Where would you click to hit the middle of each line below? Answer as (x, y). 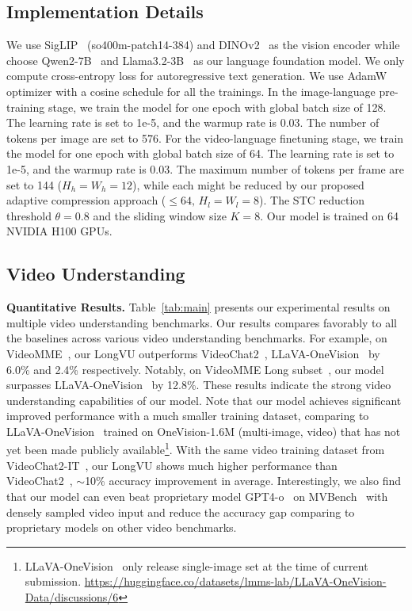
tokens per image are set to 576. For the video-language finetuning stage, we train (205, 137)
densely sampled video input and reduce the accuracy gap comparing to (181, 512)
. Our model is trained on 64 (329, 215)
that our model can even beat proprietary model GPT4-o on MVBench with (197, 496)
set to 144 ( (34, 184)
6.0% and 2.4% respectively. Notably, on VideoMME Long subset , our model (195, 369)
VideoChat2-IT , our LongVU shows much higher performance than (172, 465)
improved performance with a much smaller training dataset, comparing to (188, 416)
